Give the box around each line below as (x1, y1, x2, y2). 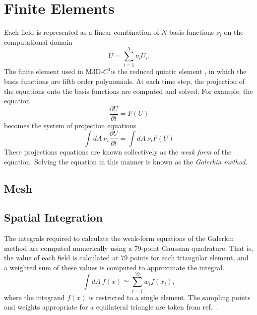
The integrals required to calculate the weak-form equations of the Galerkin (4, 233, 234, 243)
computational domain (4, 36, 72, 47)
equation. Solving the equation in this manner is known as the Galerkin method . (4, 156, 248, 166)
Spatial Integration (4, 210, 103, 225)
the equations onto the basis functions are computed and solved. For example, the (4, 85, 253, 96)
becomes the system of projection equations (4, 120, 136, 130)
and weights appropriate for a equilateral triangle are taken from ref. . (4, 302, 218, 312)
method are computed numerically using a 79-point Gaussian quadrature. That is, (4, 242, 254, 253)
